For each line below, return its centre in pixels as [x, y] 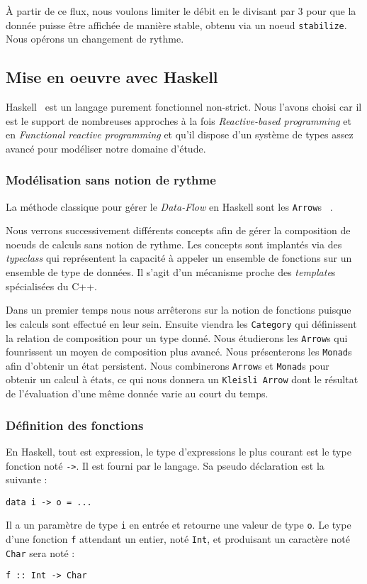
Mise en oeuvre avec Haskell [112, 77]
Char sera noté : [40, 552]
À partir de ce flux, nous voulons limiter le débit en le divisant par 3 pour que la [181, 11]
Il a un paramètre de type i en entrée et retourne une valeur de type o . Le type [179, 525]
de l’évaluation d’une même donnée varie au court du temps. [137, 393]
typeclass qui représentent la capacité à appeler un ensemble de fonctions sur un [179, 258]
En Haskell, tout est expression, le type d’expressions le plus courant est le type [179, 451]
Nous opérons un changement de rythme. [95, 39]
